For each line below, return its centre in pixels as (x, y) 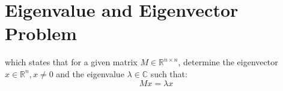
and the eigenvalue (90, 73)
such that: (169, 73)
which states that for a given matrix (71, 62)
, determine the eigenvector (228, 62)
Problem (41, 33)
